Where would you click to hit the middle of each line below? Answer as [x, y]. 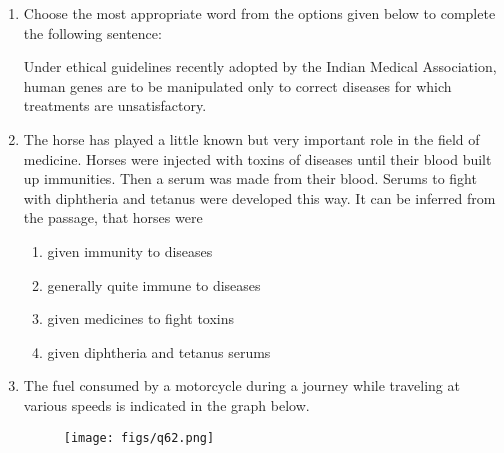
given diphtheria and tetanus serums [159, 351]
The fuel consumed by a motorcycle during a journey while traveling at [241, 385]
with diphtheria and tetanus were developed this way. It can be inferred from [259, 197]
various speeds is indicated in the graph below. [166, 404]
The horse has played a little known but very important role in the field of [251, 138]
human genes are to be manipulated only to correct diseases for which [237, 85]
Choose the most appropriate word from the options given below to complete [259, 13]
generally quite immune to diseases [154, 284]
